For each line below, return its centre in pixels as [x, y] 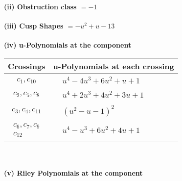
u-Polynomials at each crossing [114, 66]
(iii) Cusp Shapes [34, 26]
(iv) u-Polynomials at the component [68, 45]
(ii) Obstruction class [40, 6]
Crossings [27, 66]
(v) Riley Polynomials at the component [73, 173]
